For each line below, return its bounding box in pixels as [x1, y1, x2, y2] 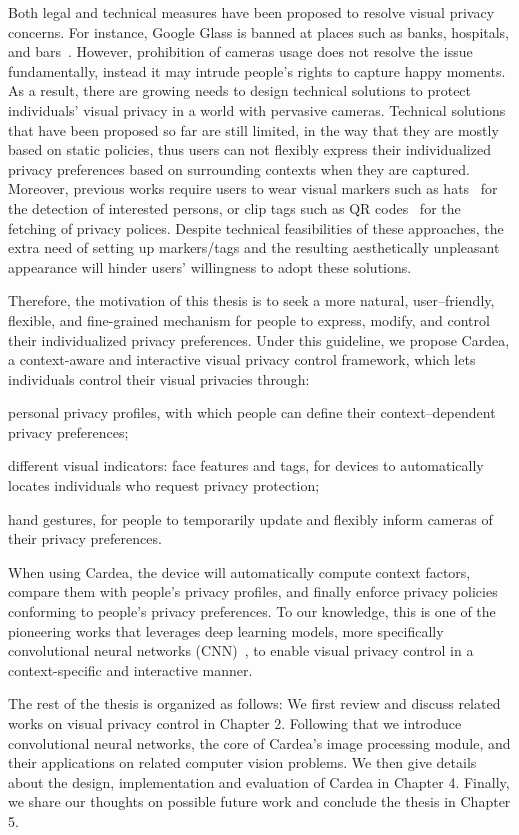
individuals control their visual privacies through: [8, 368, 310, 389]
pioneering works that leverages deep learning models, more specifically [8, 620, 444, 641]
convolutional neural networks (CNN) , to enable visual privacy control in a [8, 640, 474, 661]
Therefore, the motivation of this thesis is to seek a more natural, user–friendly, [8, 290, 495, 311]
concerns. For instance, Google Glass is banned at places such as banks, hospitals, [8, 21, 510, 42]
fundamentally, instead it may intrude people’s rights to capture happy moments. [8, 60, 506, 81]
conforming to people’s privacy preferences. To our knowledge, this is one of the [8, 601, 496, 622]
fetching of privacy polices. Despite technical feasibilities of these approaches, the [8, 217, 504, 238]
